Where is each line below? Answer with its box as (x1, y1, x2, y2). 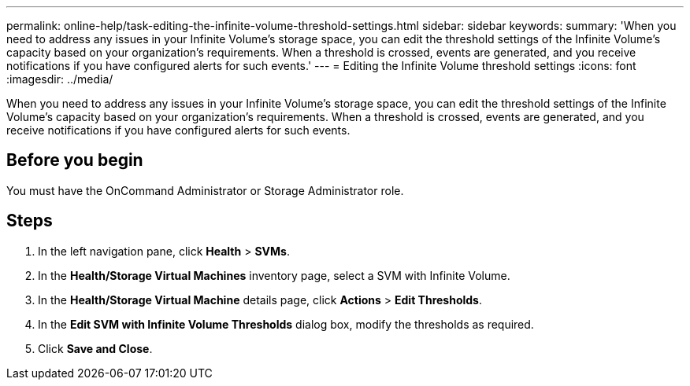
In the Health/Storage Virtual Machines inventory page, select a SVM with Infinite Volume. (38, 268, 510, 282)
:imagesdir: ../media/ (6, 72, 113, 86)
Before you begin (6, 150, 143, 171)
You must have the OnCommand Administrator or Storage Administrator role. (6, 183, 404, 197)
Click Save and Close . (38, 341, 153, 355)
